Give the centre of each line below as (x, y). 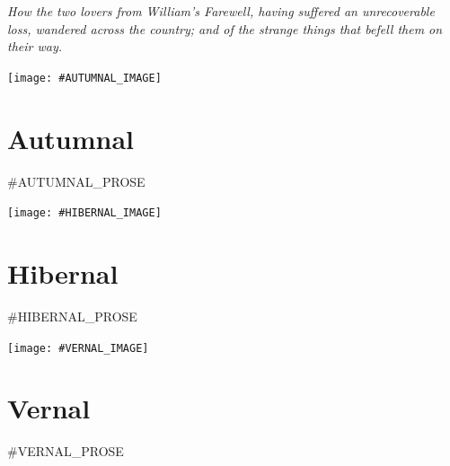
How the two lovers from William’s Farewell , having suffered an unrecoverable (221, 11)
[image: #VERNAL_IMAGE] (78, 348)
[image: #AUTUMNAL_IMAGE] (84, 78)
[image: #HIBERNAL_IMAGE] (84, 213)
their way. (35, 46)
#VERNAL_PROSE (66, 451)
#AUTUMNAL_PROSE (76, 181)
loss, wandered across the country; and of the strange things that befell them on (225, 28)
